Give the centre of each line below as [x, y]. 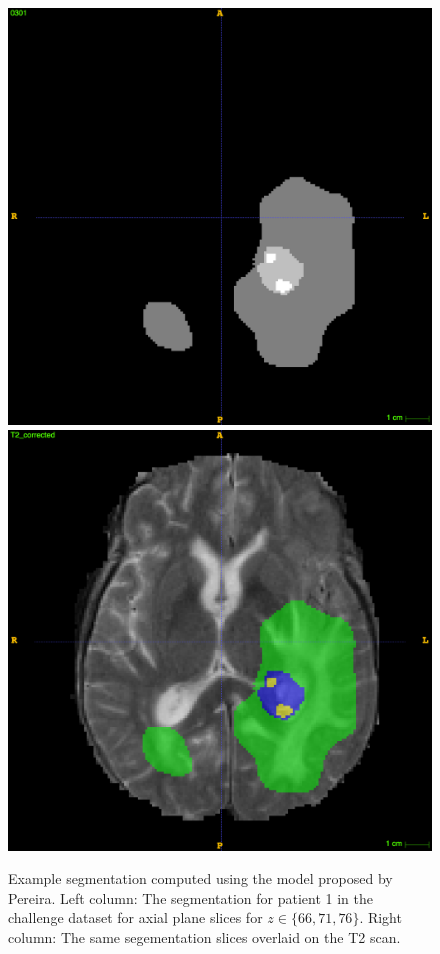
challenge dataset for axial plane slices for [135, 917]
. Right [380, 917]
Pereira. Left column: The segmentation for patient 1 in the [190, 897]
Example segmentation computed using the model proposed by [200, 878]
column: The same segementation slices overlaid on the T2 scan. [204, 937]
